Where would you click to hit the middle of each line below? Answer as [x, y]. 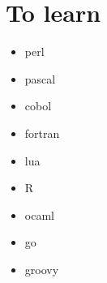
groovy [42, 269]
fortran [42, 133]
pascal [40, 78]
